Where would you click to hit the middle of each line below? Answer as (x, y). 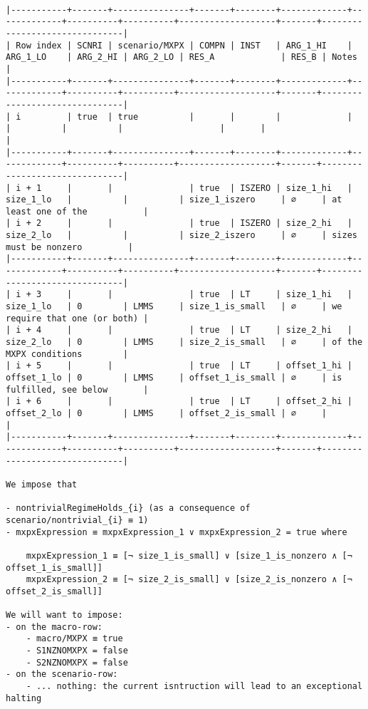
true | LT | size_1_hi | (276, 295)
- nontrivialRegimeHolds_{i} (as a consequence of (128, 508)
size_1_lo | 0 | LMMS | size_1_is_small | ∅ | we (174, 307)
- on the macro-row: (54, 627)
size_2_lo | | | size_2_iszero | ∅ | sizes (182, 236)
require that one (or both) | (77, 318)
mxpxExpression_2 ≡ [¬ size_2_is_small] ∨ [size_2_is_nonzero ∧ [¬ (189, 580)
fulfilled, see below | (77, 389)
